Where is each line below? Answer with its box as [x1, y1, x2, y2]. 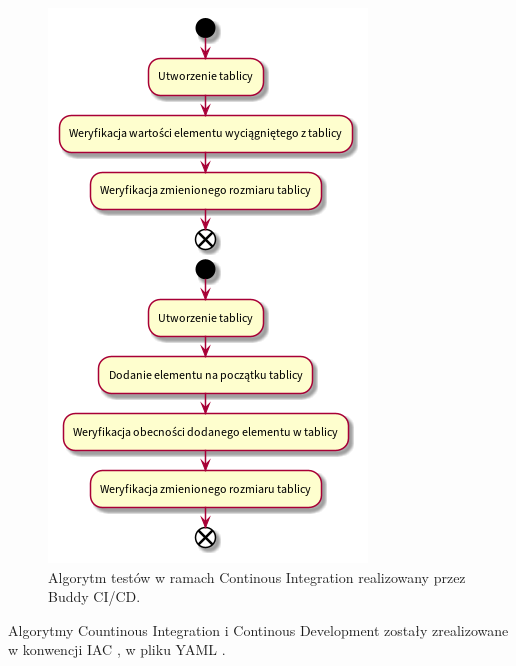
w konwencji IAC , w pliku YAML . [8, 639, 226, 660]
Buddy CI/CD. [48, 586, 141, 607]
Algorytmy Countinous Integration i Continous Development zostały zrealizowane [8, 619, 509, 640]
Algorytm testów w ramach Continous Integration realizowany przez [48, 566, 466, 587]
